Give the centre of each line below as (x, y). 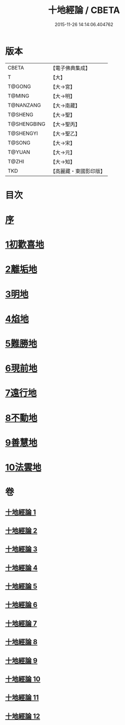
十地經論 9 (21, 660)
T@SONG (19, 142)
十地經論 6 (21, 605)
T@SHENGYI (23, 133)
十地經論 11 (22, 698)
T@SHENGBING (27, 124)
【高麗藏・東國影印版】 (78, 171)
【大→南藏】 (65, 105)
